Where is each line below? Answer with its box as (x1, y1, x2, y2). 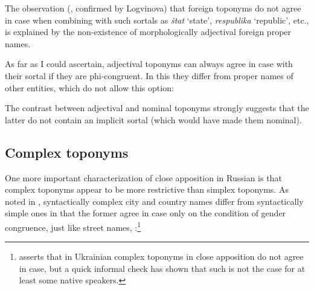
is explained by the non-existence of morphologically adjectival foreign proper (5, 25, 292, 38)
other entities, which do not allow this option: (5, 81, 174, 94)
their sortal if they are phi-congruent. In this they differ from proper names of (5, 69, 293, 82)
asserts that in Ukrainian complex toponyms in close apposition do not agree (19, 250, 304, 263)
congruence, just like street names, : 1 (5, 219, 141, 233)
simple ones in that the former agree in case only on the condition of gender (5, 207, 286, 219)
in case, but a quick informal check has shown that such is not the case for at (19, 262, 306, 274)
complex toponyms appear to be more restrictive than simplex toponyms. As (5, 183, 289, 196)
